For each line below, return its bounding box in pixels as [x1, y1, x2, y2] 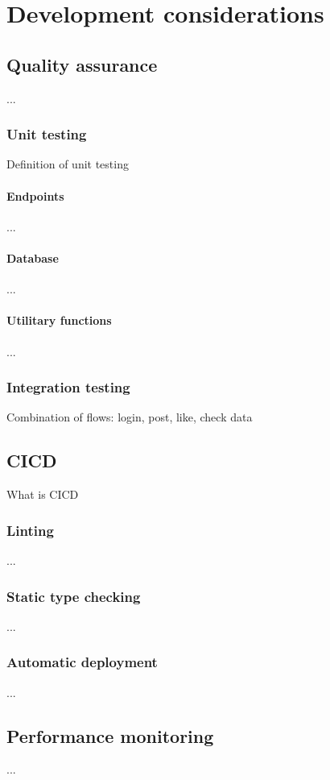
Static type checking [6, 586, 141, 606]
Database [6, 249, 59, 266]
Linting [6, 520, 54, 540]
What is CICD [6, 486, 79, 503]
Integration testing [6, 377, 130, 397]
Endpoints [6, 187, 64, 204]
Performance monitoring [6, 723, 214, 748]
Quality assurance [6, 52, 158, 77]
